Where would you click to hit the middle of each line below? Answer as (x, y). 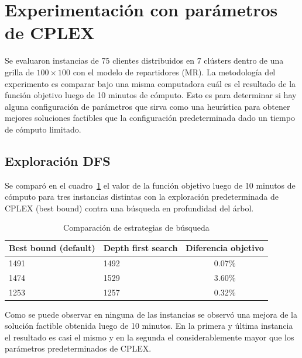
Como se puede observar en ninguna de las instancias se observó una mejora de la (151, 314)
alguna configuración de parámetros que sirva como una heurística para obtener (147, 106)
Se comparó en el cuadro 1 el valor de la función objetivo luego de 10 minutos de (150, 185)
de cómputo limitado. (43, 129)
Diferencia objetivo (225, 248)
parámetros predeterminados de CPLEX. (78, 348)
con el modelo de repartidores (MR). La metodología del (174, 72)
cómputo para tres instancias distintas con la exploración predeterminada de (142, 197)
